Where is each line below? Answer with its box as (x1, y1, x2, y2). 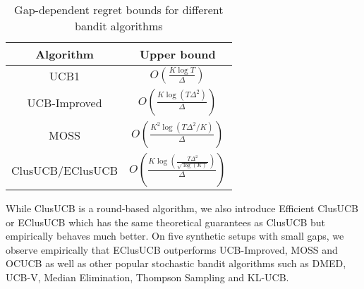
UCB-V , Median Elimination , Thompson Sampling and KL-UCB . (6, 269, 289, 284)
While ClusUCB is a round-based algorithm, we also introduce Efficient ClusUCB (6, 201, 359, 215)
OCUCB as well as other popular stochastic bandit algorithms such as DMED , (6, 256, 346, 271)
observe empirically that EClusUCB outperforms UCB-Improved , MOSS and (6, 242, 338, 257)
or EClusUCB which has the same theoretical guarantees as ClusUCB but (6, 214, 325, 229)
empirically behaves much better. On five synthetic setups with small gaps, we (6, 228, 344, 243)
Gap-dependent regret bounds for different (14, 1, 224, 18)
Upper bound (139, 46, 216, 62)
